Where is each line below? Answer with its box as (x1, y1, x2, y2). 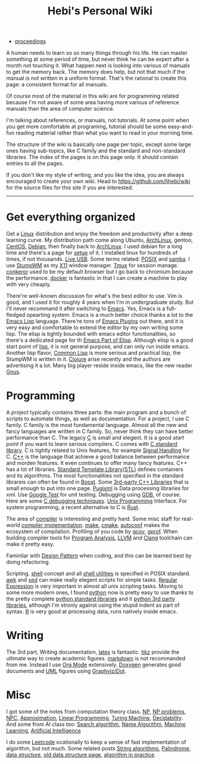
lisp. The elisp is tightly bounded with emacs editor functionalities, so (6, 330, 176, 338)
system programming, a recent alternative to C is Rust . (6, 504, 140, 511)
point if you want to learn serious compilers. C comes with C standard (6, 441, 177, 448)
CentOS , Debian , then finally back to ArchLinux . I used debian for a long (6, 243, 183, 250)
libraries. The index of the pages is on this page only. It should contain (6, 154, 179, 161)
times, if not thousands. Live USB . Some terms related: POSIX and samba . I (6, 255, 190, 263)
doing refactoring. (6, 559, 51, 566)
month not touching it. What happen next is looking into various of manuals (6, 62, 190, 69)
